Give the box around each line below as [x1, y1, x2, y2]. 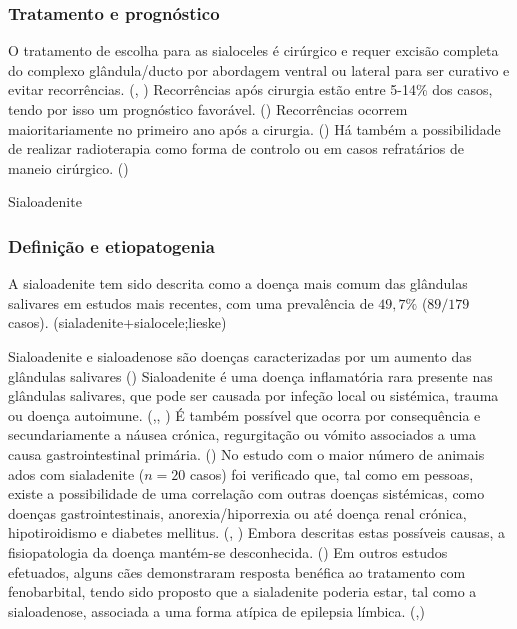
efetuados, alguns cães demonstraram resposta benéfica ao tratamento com [8, 561, 466, 582]
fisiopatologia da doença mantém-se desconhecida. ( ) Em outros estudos [8, 541, 448, 562]
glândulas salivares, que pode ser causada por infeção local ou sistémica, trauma [8, 385, 499, 406]
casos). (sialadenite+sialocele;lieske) [8, 312, 227, 333]
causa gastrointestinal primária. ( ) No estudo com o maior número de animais [8, 443, 485, 464]
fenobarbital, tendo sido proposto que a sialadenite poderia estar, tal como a [8, 581, 477, 602]
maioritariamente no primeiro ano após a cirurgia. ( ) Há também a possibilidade [8, 118, 501, 139]
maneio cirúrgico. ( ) [8, 157, 129, 178]
